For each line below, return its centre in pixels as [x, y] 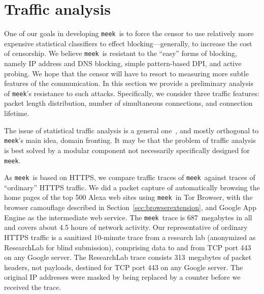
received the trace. [33, 287]
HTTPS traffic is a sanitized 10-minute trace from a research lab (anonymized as [130, 237]
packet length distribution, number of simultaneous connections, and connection [128, 103]
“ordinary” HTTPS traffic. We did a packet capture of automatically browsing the [132, 187]
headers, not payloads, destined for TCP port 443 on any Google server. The [124, 267]
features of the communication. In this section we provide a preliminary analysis [129, 83]
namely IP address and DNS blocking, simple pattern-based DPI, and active [123, 63]
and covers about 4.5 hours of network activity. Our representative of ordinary [126, 227]
